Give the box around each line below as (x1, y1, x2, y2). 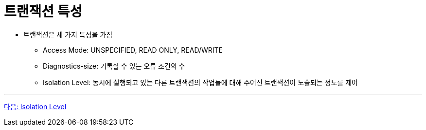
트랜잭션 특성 (4, 3, 83, 20)
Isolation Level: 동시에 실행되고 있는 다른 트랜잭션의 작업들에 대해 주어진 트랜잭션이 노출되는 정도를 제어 (43, 78, 358, 87)
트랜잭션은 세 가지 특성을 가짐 (23, 30, 113, 39)
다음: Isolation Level (4, 102, 67, 111)
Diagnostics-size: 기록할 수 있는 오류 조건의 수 (43, 61, 185, 70)
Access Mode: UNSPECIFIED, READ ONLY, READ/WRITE (43, 45, 223, 54)
